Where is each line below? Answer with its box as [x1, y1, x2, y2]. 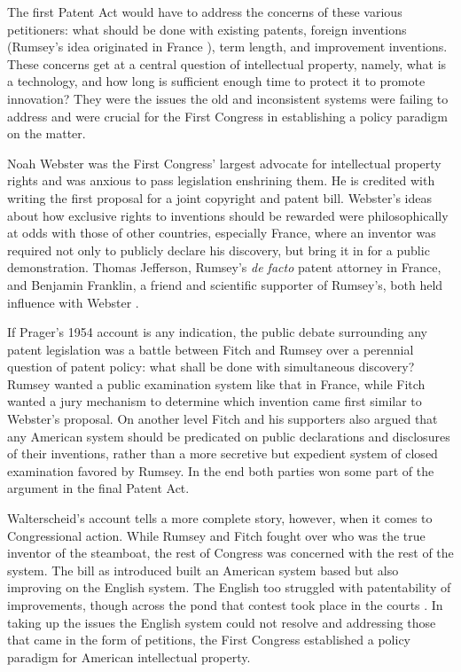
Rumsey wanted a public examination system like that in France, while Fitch [7, 374, 426, 393]
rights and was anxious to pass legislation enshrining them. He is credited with [7, 171, 435, 190]
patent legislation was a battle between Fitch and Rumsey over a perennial [7, 340, 414, 358]
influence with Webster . [7, 293, 139, 311]
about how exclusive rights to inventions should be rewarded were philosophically [7, 206, 449, 224]
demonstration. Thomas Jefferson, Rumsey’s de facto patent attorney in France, [7, 258, 441, 277]
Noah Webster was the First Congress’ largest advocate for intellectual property [7, 153, 441, 172]
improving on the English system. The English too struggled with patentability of [7, 578, 451, 597]
